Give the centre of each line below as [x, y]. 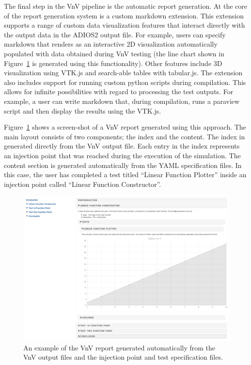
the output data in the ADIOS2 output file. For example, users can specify [115, 34]
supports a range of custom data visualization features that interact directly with [125, 25]
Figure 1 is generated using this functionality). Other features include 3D [113, 63]
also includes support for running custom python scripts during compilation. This [125, 82]
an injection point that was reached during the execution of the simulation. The [122, 155]
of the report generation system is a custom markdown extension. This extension [124, 15]
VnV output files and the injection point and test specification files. [123, 357]
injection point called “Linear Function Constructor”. [83, 184]
